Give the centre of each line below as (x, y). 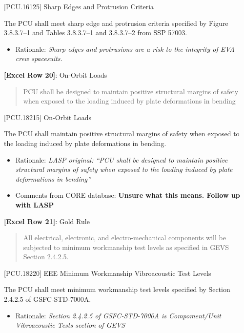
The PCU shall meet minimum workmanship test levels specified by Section (117, 289)
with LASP (35, 204)
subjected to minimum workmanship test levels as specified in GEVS (126, 247)
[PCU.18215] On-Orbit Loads (48, 117)
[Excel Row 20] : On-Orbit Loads (56, 74)
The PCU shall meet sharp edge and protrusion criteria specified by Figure (116, 23)
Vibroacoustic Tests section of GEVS (70, 325)
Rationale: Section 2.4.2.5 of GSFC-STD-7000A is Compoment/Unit (118, 315)
